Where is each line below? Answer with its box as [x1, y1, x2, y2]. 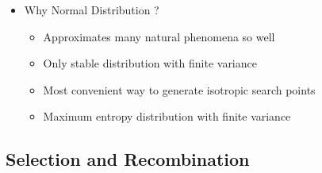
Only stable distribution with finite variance [43, 55, 257, 71]
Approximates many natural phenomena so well [43, 28, 275, 44]
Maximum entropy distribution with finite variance [43, 108, 291, 125]
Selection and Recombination [6, 147, 250, 171]
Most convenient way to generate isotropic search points [43, 81, 316, 98]
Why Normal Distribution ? [24, 2, 159, 17]
